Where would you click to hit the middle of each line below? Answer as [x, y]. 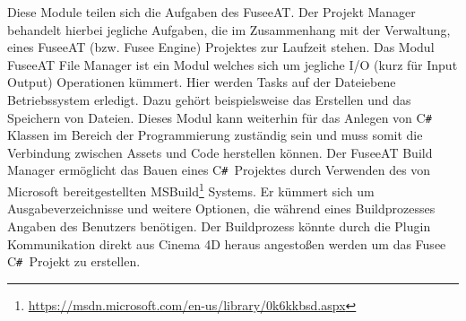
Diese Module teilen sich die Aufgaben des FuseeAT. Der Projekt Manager [211, 12]
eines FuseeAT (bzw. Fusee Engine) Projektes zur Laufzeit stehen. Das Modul [221, 47]
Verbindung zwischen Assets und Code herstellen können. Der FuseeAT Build [220, 152]
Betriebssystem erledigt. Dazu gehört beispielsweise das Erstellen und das [209, 99]
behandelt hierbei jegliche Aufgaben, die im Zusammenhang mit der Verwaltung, [229, 29]
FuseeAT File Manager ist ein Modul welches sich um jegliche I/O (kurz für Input [233, 64]
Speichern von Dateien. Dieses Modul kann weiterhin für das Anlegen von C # [220, 117]
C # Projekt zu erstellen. [74, 261]
